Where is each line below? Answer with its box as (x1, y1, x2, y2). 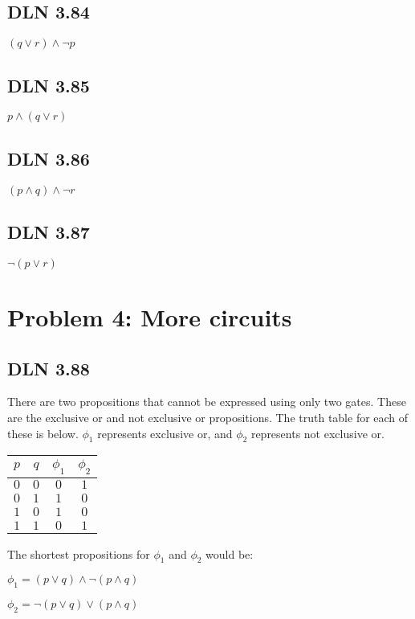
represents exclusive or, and (97, 424, 233, 441)
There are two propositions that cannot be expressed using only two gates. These (7, 393, 406, 410)
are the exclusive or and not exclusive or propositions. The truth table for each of (7, 408, 409, 425)
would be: (205, 545, 254, 562)
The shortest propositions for (7, 545, 150, 562)
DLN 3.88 (7, 355, 90, 380)
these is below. (7, 424, 79, 441)
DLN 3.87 (7, 219, 90, 244)
